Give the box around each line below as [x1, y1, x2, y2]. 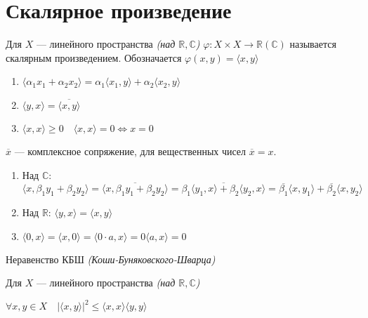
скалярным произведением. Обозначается [6, 50, 182, 65]
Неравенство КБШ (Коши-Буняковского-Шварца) [6, 251, 216, 266]
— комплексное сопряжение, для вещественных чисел [14, 143, 247, 158]
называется [289, 37, 336, 51]
